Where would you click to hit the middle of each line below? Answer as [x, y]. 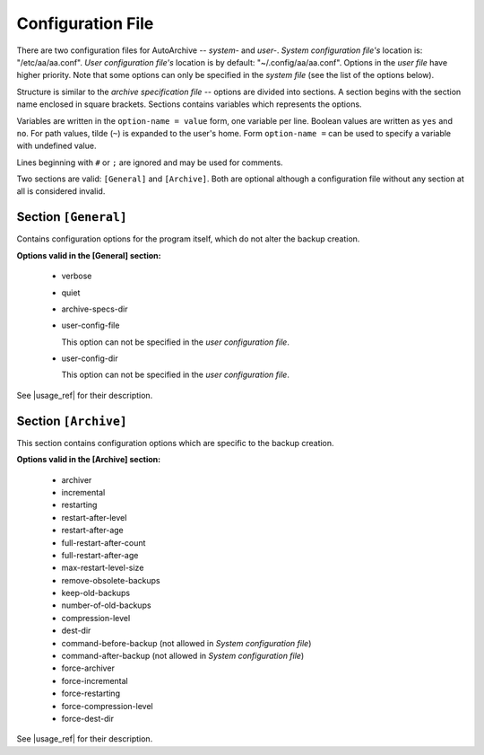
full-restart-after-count [104, 542]
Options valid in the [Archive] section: [89, 460]
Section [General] [72, 217]
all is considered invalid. [61, 191]
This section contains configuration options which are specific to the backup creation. [176, 443]
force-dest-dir [87, 718]
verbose [77, 276]
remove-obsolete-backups [111, 580]
